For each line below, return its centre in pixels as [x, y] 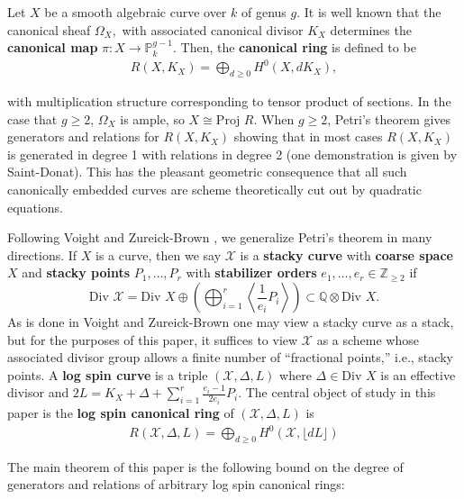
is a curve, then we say [159, 254]
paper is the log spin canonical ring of [121, 412]
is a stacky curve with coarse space [346, 254]
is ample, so [152, 118]
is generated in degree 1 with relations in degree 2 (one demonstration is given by [232, 154]
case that [32, 118]
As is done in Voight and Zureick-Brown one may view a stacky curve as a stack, [231, 322]
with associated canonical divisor [213, 29]
